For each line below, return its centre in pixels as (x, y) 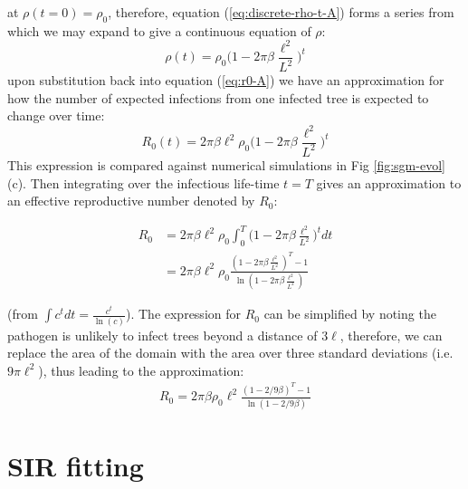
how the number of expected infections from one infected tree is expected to (218, 97)
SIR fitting (76, 465)
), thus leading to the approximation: (141, 370)
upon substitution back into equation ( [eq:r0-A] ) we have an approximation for (226, 80)
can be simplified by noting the (350, 314)
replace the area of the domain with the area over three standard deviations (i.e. (230, 353)
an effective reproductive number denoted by (131, 201)
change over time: (56, 115)
